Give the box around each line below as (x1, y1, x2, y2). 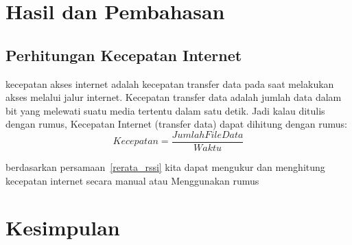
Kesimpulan (5, 213, 120, 242)
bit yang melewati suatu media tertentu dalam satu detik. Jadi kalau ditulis (5, 103, 325, 117)
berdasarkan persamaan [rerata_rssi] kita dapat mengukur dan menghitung (5, 160, 325, 174)
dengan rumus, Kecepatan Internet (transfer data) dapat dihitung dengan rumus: (5, 117, 347, 131)
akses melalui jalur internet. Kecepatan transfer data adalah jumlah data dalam (5, 90, 342, 104)
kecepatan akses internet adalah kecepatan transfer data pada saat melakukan (5, 76, 334, 91)
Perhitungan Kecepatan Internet (5, 44, 242, 65)
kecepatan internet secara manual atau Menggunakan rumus (5, 173, 259, 187)
